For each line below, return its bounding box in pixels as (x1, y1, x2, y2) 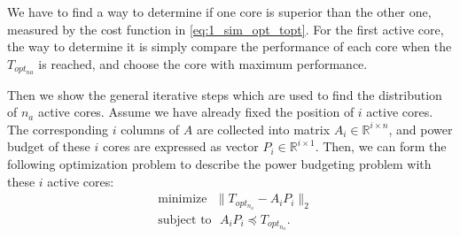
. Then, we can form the (315, 137, 447, 156)
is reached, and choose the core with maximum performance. (38, 54, 368, 73)
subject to (158, 213, 212, 226)
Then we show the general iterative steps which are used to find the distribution (7, 85, 442, 103)
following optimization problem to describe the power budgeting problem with (7, 155, 432, 173)
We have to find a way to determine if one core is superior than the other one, (7, 3, 432, 20)
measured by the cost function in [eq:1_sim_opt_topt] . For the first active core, (7, 19, 444, 38)
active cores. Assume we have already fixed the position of (37, 103, 355, 121)
